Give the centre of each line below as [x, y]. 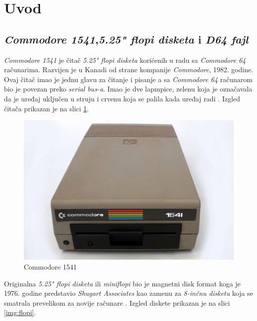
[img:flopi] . [20, 312]
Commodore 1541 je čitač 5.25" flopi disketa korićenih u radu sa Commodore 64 [125, 60]
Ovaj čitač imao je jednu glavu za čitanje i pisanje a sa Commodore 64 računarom [128, 79]
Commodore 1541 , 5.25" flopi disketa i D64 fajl [126, 39]
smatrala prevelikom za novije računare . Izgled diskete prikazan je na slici [117, 302]
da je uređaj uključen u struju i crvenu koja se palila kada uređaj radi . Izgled [122, 98]
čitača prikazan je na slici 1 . [47, 108]
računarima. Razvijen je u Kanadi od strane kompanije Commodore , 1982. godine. [129, 69]
